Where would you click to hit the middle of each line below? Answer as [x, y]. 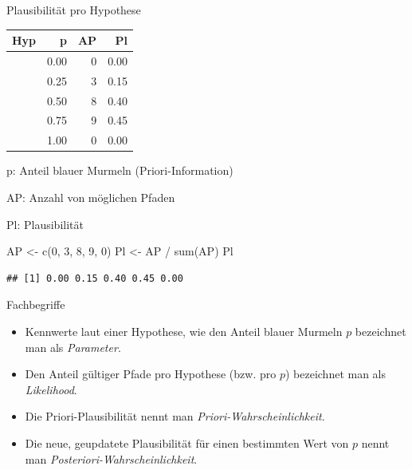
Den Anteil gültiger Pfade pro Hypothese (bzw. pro [151, 374]
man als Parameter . [73, 347]
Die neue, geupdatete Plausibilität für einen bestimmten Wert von [187, 442]
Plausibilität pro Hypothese [74, 10]
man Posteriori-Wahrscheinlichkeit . [111, 458]
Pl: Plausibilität [45, 224]
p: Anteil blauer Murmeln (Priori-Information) [120, 170]
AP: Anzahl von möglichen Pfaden [91, 197]
